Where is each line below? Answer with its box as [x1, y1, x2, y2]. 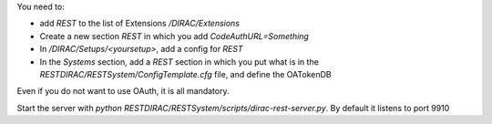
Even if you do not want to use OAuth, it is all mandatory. [16, 86, 230, 97]
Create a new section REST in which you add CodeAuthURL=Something [39, 30, 309, 41]
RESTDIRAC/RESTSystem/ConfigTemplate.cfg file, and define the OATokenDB [39, 68, 332, 79]
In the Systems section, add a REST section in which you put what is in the [39, 56, 319, 67]
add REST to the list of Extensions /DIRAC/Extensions [39, 18, 241, 29]
